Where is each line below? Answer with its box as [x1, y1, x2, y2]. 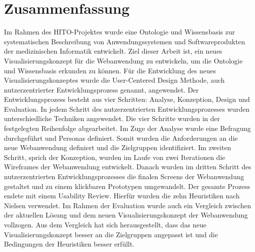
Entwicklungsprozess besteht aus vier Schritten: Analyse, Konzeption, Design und [4, 94, 250, 104]
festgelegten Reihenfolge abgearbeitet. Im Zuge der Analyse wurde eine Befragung [4, 123, 251, 133]
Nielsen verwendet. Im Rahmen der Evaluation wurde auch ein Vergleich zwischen [4, 200, 251, 210]
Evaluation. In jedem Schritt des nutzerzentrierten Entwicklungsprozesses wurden [4, 103, 250, 114]
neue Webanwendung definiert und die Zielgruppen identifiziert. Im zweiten [4, 142, 231, 153]
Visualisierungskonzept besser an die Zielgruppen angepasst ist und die [4, 229, 218, 239]
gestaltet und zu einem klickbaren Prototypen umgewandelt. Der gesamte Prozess [4, 181, 250, 191]
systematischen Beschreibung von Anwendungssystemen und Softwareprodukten [4, 36, 245, 46]
